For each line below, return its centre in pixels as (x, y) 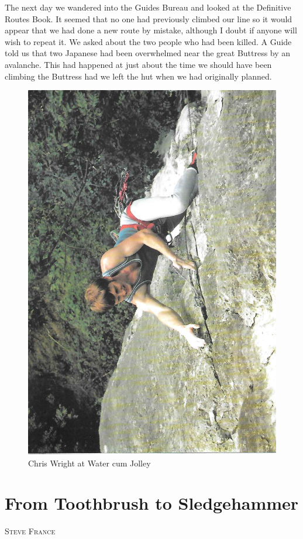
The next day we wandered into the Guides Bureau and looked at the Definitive (148, 7)
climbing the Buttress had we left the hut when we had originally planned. (138, 76)
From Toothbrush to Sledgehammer (152, 503)
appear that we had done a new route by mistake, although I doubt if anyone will (151, 30)
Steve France (30, 531)
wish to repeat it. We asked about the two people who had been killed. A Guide (148, 41)
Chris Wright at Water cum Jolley (89, 463)
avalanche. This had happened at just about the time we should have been (138, 64)
